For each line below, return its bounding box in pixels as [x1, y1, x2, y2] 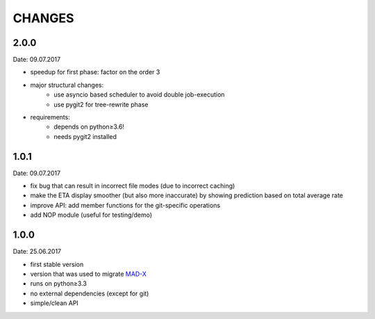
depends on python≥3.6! [53, 122, 125, 131]
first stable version [30, 260, 84, 268]
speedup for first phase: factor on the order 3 [30, 68, 160, 76]
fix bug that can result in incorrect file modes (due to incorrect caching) [30, 181, 235, 190]
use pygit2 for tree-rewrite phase [53, 100, 149, 108]
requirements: [30, 113, 71, 122]
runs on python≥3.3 [30, 279, 87, 288]
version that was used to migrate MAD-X [30, 270, 147, 278]
